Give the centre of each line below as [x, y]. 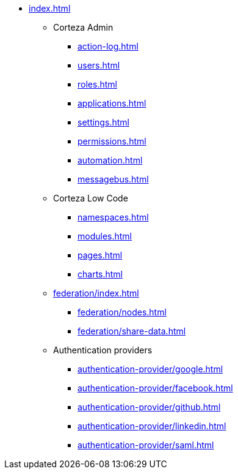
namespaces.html [113, 217]
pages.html [100, 255]
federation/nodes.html [122, 312]
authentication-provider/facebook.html [155, 388]
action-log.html [108, 46]
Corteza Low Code [91, 198]
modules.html [105, 236]
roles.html [97, 84]
